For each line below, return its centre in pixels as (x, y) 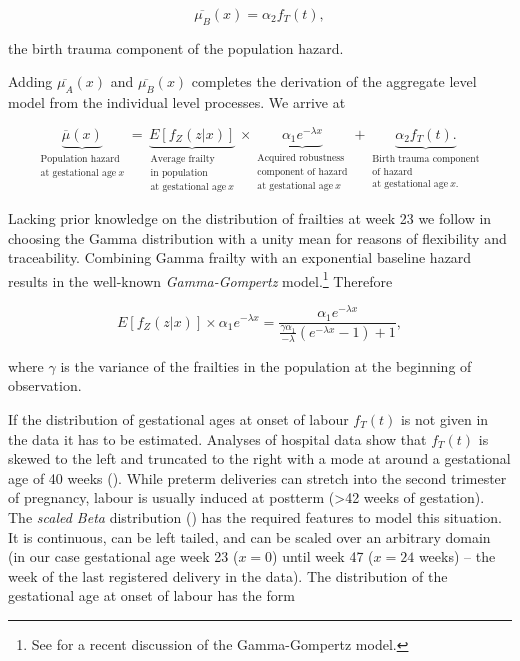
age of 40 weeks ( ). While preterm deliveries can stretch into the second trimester (257, 477)
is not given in (444, 418)
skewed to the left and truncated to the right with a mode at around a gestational (259, 458)
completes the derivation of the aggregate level (334, 81)
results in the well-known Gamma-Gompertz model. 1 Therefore (200, 279)
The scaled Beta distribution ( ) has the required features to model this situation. (255, 516)
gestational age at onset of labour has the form (151, 595)
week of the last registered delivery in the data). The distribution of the (228, 575)
